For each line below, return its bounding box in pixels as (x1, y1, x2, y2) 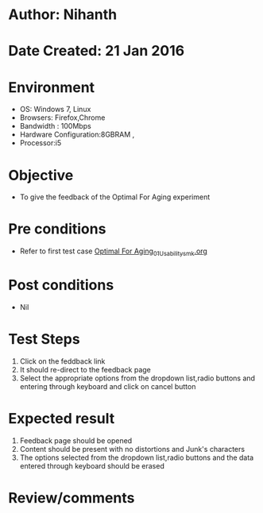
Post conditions (8, 276, 114, 295)
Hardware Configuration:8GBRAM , (19, 129, 135, 140)
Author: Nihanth (8, 6, 118, 24)
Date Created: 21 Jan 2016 (8, 42, 185, 60)
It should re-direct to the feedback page (19, 364, 151, 374)
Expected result (8, 410, 115, 428)
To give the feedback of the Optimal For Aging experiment (19, 192, 211, 202)
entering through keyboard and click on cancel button (19, 381, 196, 391)
